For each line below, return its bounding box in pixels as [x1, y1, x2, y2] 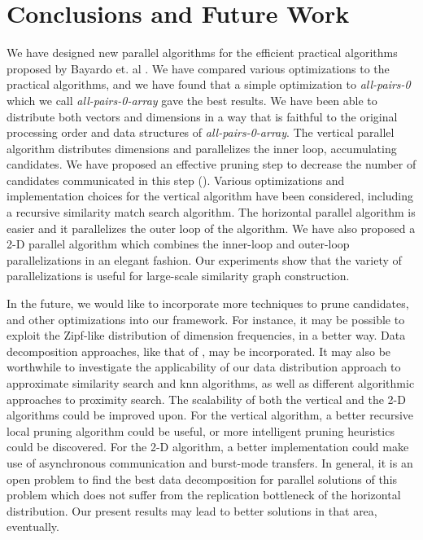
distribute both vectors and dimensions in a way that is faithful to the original [7, 108, 398, 125]
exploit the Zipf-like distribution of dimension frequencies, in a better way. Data [7, 327, 406, 344]
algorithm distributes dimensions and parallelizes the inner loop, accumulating [7, 139, 397, 156]
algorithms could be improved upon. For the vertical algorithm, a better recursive [7, 406, 414, 424]
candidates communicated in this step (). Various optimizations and [7, 171, 345, 188]
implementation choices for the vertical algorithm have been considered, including [7, 187, 414, 204]
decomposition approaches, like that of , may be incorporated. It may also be [7, 342, 391, 359]
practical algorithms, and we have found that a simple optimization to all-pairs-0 [7, 76, 411, 93]
